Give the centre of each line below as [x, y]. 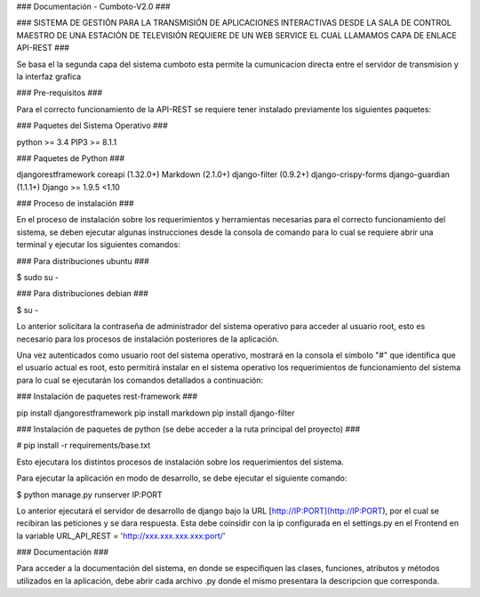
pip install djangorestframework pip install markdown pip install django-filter [156, 413]
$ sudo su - [38, 278]
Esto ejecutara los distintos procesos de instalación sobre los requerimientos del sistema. [180, 462]
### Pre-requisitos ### [60, 93]
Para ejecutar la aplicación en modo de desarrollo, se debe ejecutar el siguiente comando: [182, 478]
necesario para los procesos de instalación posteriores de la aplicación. [148, 339]
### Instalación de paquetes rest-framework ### [107, 397]
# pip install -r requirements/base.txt [84, 446]
